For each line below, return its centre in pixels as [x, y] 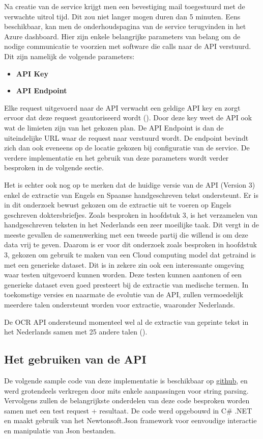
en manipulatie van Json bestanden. [60, 430]
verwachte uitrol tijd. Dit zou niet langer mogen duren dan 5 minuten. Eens [122, 16]
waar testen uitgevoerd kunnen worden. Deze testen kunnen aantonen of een [123, 275]
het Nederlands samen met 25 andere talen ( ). [76, 332]
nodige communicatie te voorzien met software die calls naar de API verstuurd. [128, 46]
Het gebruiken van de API [75, 359]
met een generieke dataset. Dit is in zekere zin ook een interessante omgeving [124, 264]
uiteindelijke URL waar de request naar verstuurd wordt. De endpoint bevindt [126, 137]
